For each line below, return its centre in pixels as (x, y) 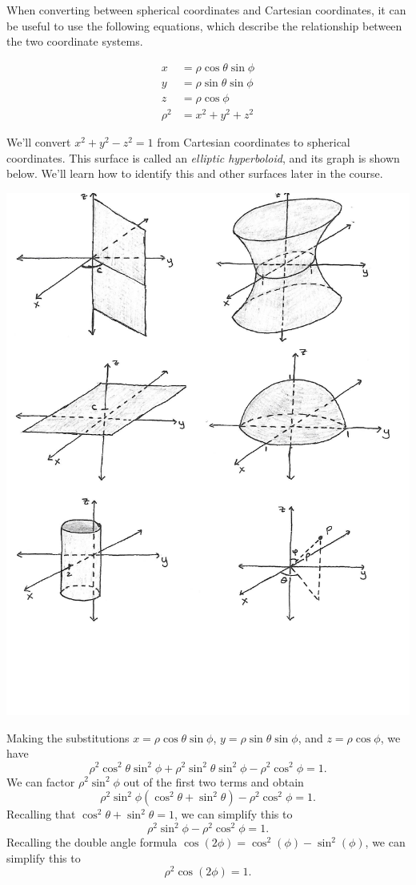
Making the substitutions (68, 737)
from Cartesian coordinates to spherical (254, 141)
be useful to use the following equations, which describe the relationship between (204, 25)
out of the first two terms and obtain (214, 781)
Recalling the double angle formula (92, 842)
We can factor (41, 781)
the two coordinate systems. (75, 41)
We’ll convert (39, 141)
